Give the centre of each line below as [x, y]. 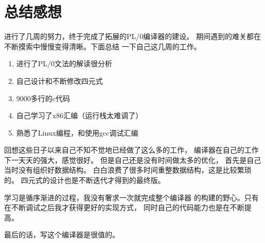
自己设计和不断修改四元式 [59, 80]
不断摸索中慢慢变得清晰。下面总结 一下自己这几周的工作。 [103, 46]
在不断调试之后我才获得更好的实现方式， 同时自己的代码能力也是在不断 [124, 207]
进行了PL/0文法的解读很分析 [64, 63]
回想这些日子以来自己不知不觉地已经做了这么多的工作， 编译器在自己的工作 [131, 150]
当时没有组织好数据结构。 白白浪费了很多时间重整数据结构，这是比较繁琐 [128, 170]
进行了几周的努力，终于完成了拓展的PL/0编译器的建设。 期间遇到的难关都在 [132, 36]
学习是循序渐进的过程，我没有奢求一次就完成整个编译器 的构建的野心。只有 [131, 197]
